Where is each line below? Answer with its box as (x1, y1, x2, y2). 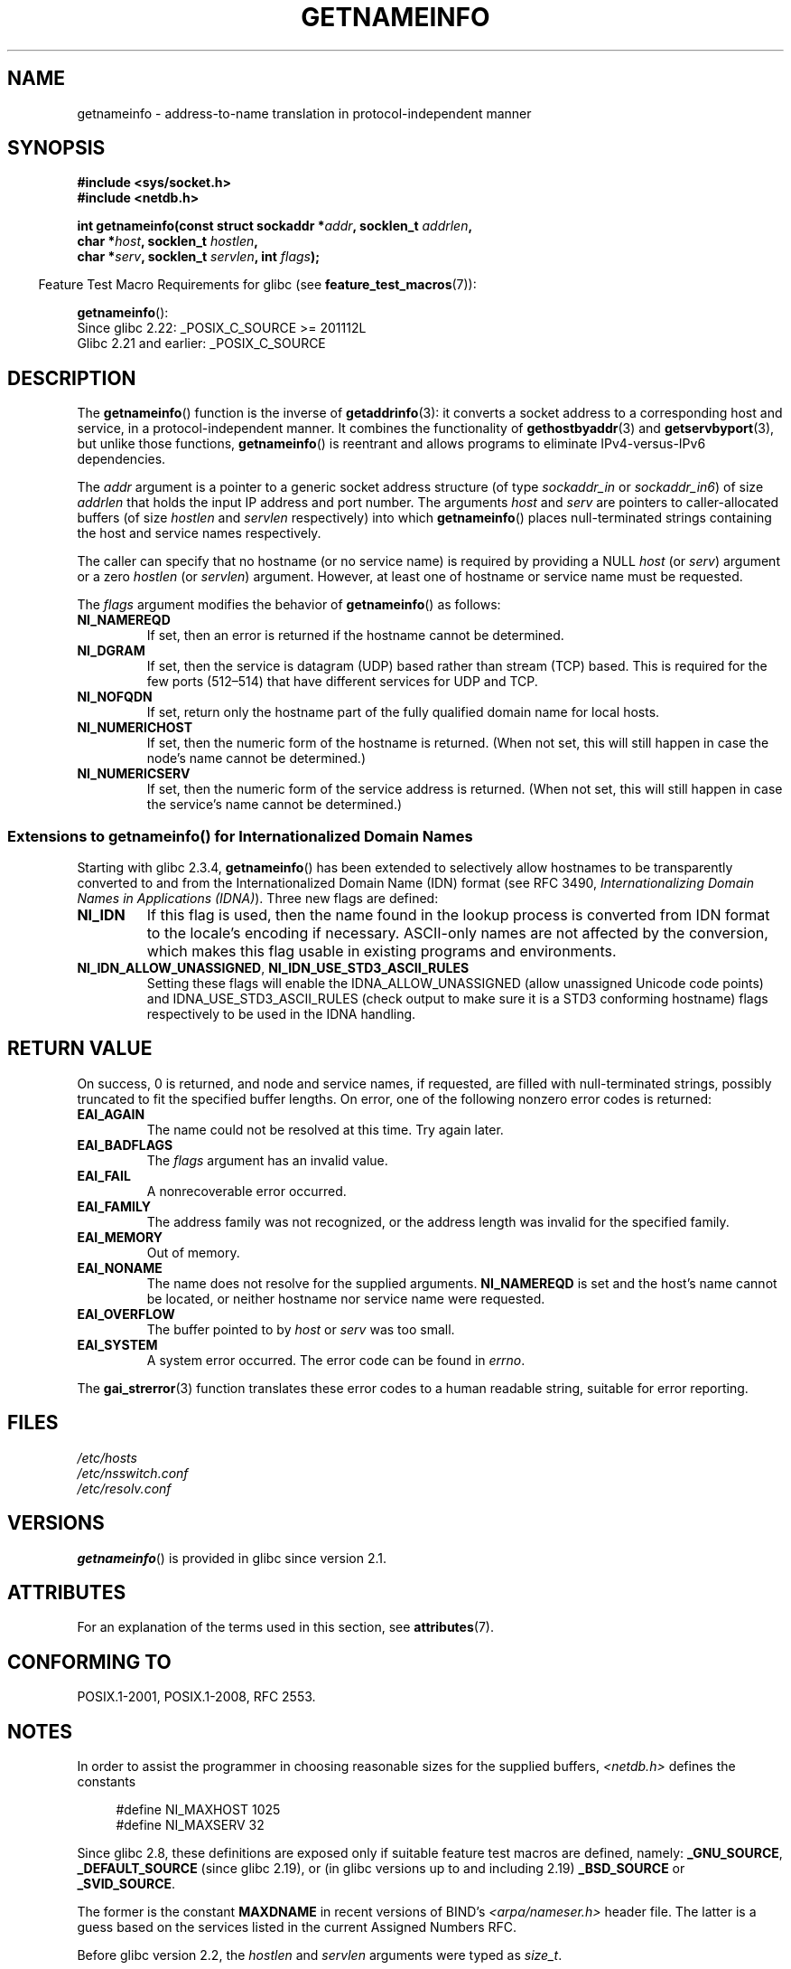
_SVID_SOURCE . (77, 1876, 176, 1892)
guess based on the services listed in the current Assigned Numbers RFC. (77, 1919, 517, 1936)
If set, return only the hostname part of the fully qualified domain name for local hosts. (146, 704, 660, 721)
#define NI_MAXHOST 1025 (116, 1802, 281, 1818)
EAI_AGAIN (77, 1106, 145, 1122)
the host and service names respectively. (77, 525, 321, 542)
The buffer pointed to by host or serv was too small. (146, 1321, 455, 1337)
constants (77, 1774, 136, 1790)
